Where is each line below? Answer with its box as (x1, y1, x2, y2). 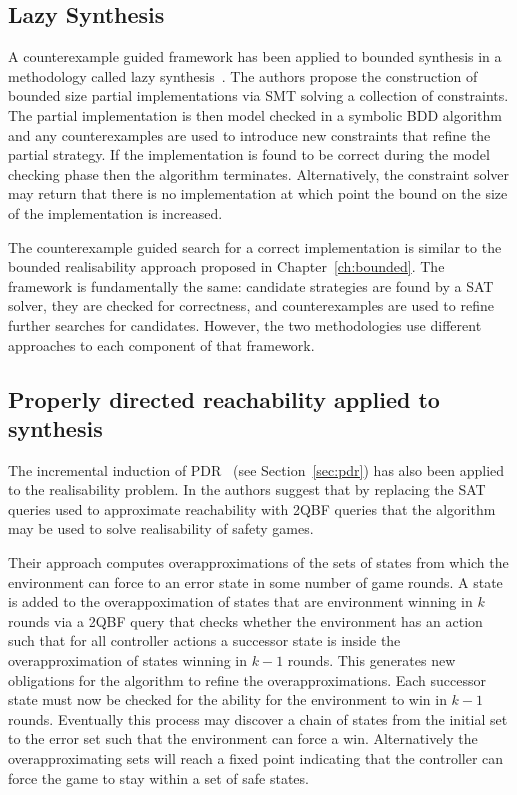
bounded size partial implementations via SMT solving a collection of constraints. (8, 85, 509, 106)
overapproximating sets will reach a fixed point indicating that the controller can (8, 748, 504, 769)
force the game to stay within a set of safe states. (8, 767, 309, 788)
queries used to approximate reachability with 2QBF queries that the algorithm (8, 498, 496, 519)
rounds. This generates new (287, 650, 456, 671)
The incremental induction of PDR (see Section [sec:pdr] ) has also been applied (8, 459, 505, 480)
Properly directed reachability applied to (8, 383, 440, 414)
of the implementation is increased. (8, 202, 223, 223)
